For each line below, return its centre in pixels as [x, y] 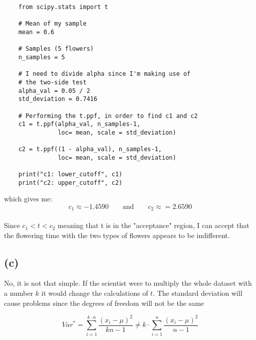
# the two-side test [52, 82]
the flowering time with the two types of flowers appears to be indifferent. [117, 235]
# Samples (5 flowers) [56, 49]
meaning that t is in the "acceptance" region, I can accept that [154, 225]
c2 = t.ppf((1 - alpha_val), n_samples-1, [90, 149]
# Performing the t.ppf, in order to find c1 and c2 [108, 116]
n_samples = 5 [42, 57]
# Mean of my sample [52, 24]
